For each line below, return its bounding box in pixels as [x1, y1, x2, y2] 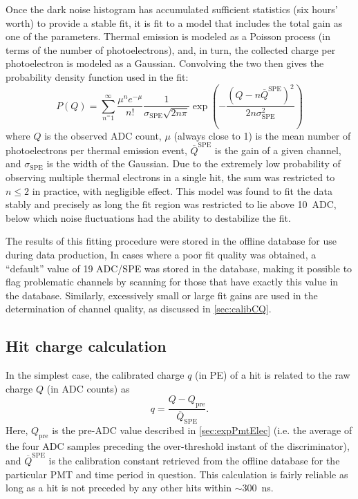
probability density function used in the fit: [6, 69, 189, 84]
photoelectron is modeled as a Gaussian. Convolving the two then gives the [6, 56, 324, 70]
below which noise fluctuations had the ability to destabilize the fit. [6, 210, 291, 225]
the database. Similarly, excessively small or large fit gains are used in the [6, 288, 318, 302]
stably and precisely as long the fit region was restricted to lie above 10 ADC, [6, 197, 337, 211]
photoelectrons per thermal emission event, [6, 142, 187, 157]
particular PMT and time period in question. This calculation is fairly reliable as [6, 467, 348, 481]
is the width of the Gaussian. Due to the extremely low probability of [46, 156, 341, 171]
